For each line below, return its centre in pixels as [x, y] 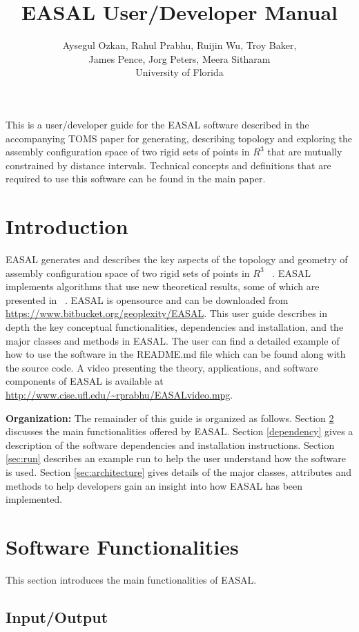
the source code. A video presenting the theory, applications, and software [162, 367]
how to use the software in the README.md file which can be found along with [176, 354]
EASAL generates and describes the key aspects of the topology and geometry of [177, 259]
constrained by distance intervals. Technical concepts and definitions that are [168, 165]
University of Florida [179, 72]
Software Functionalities [122, 546]
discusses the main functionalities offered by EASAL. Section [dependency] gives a [179, 431]
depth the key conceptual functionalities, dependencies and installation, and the [175, 326]
